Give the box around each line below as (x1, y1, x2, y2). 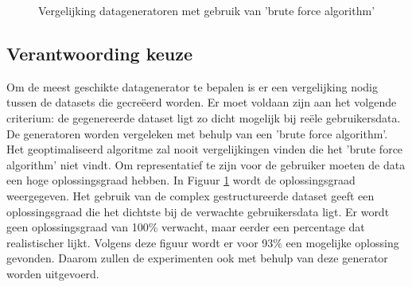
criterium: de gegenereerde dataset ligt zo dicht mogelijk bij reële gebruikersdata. (6, 109, 401, 126)
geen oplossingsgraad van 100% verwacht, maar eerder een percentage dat (6, 219, 365, 235)
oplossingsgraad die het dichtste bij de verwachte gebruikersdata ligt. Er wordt (6, 203, 390, 219)
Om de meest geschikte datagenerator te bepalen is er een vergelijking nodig (6, 78, 379, 95)
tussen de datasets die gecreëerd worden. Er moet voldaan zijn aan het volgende (6, 94, 397, 111)
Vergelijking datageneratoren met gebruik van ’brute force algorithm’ (38, 2, 375, 18)
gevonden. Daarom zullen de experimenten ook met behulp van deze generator (6, 250, 388, 266)
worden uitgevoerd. (6, 265, 99, 281)
